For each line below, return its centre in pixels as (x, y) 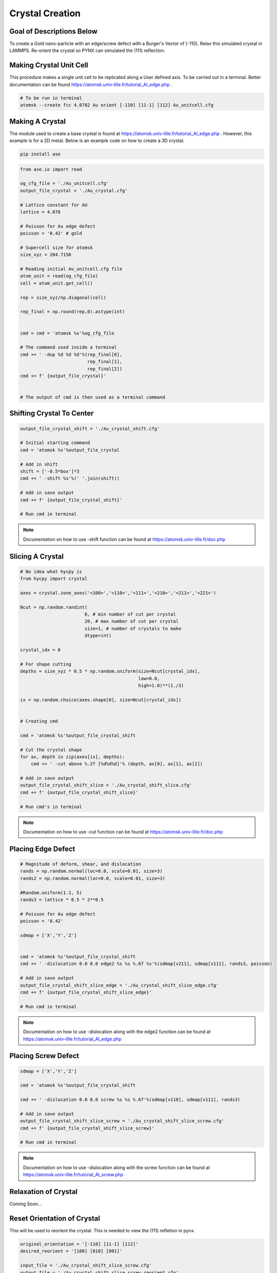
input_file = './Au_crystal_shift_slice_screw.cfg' (86, 1266)
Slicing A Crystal (36, 556)
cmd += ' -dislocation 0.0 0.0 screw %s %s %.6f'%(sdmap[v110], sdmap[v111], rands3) (130, 1100)
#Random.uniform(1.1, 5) (51, 893)
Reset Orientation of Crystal (55, 1218)
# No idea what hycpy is (51, 571)
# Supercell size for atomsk (57, 247)
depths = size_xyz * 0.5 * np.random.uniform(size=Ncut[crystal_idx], (110, 671)
